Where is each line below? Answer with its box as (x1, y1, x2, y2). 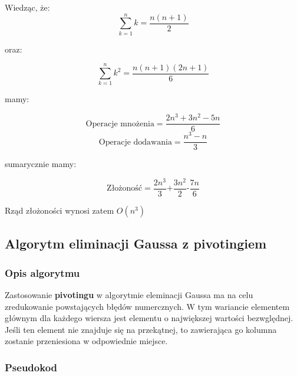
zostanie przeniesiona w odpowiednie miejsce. (5, 335, 168, 347)
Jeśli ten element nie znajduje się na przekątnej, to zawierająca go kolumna (5, 323, 277, 335)
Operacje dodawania (98, 138, 172, 146)
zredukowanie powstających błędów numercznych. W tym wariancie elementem (5, 300, 290, 312)
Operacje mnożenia (85, 119, 154, 128)
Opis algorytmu (5, 265, 80, 280)
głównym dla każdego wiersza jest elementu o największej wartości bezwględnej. (5, 312, 293, 324)
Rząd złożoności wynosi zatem (5, 204, 114, 217)
